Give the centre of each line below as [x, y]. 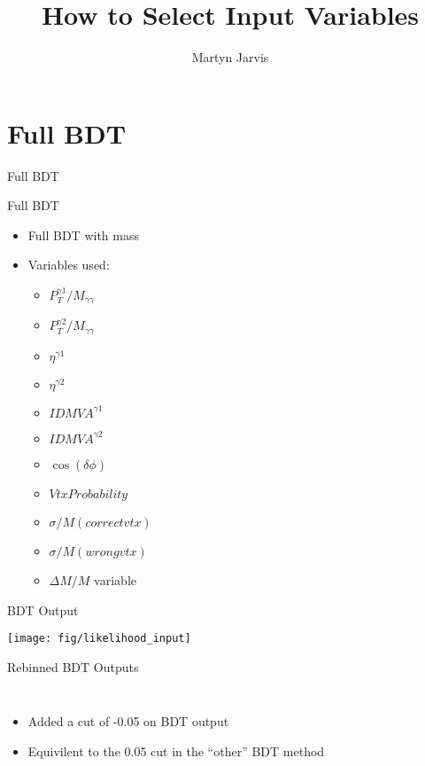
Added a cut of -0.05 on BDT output [128, 721]
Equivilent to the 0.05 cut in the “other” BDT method [176, 750]
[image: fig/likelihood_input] [99, 639]
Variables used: [69, 265]
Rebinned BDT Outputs [73, 666]
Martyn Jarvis [230, 57]
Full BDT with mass [83, 234]
